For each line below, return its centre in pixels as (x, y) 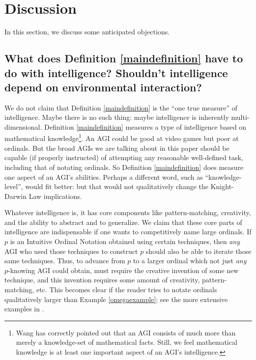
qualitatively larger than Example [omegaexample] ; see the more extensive (116, 299)
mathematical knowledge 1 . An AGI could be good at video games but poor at (122, 138)
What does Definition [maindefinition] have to (124, 58)
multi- (240, 117)
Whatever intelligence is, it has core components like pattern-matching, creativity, (128, 212)
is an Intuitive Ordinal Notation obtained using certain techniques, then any (125, 241)
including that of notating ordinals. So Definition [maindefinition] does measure (124, 167)
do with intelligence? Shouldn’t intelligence (116, 72)
